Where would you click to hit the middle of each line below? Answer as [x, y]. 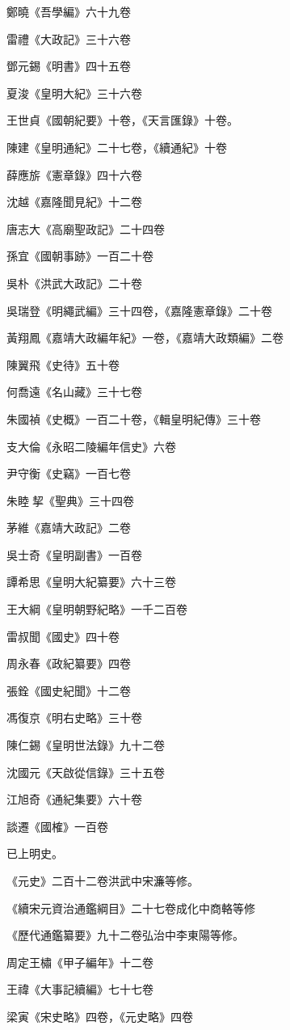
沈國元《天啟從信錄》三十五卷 [86, 772]
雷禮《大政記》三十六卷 [69, 38]
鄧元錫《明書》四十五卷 [69, 66]
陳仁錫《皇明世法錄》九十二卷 [86, 745]
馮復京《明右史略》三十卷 [74, 718]
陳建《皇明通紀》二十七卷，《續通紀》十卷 [117, 147]
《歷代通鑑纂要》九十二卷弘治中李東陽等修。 [125, 935]
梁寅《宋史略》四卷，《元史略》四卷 [100, 1016]
